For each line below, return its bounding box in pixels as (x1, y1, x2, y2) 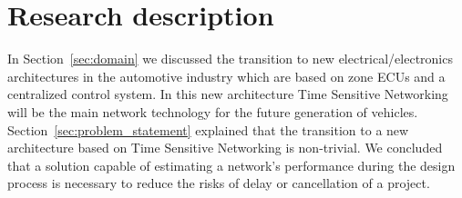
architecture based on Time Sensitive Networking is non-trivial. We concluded (7, 138, 443, 157)
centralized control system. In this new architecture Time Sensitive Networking (7, 84, 448, 104)
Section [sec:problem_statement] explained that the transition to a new (7, 120, 409, 139)
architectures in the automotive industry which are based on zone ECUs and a (7, 66, 446, 85)
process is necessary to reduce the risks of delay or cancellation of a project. (7, 173, 430, 193)
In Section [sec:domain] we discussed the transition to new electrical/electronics (7, 49, 453, 68)
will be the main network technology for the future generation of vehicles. (7, 102, 418, 121)
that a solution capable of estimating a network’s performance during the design (7, 155, 456, 174)
